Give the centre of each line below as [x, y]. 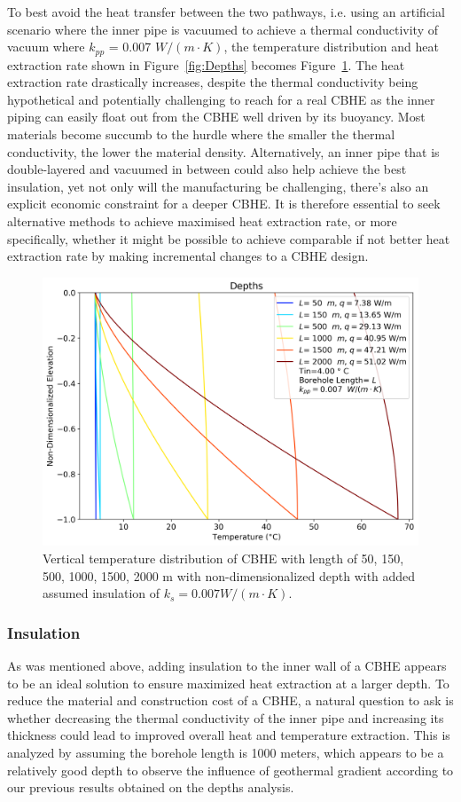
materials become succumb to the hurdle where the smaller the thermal [201, 134]
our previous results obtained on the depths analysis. [151, 787]
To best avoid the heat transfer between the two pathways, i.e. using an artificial [226, 12]
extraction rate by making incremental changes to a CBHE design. [188, 256]
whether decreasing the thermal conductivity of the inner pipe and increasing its [226, 717]
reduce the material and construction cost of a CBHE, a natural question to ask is [230, 700]
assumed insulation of [102, 593]
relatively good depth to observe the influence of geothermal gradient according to [230, 770]
